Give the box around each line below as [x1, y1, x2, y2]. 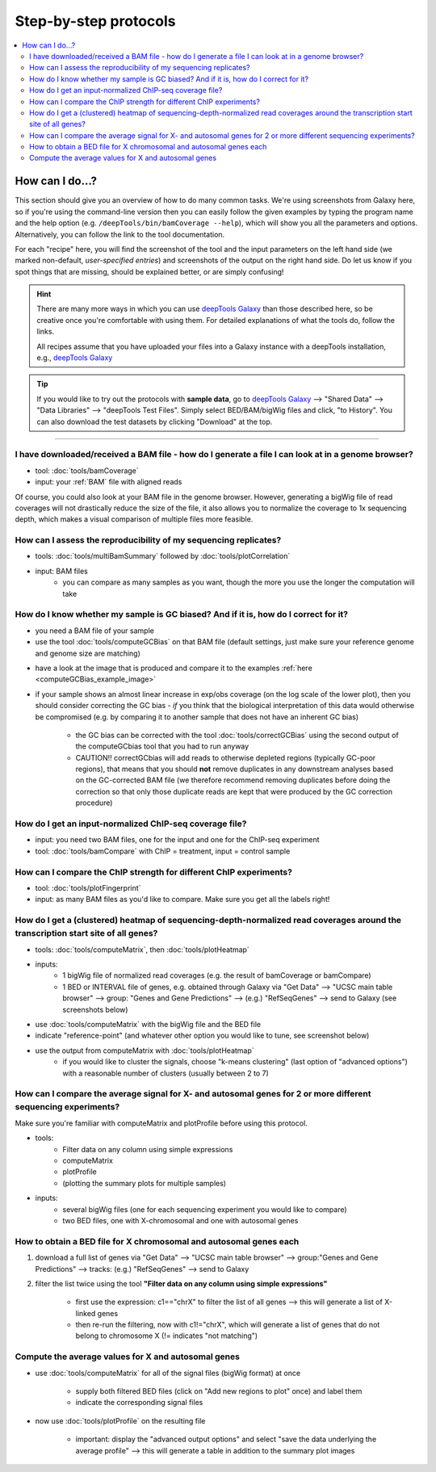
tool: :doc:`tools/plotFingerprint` [35, 883, 141, 892]
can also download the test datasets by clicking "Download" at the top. [36, 417, 273, 426]
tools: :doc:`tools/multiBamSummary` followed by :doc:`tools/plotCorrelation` [35, 551, 291, 561]
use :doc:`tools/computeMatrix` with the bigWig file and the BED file [35, 1019, 262, 1029]
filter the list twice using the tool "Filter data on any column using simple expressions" [35, 1278, 328, 1288]
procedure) [75, 798, 113, 807]
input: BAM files [35, 566, 88, 576]
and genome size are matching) [35, 648, 141, 658]
